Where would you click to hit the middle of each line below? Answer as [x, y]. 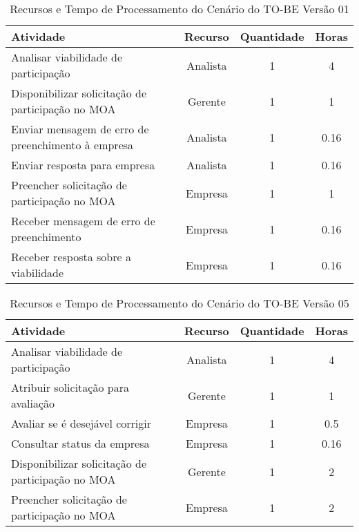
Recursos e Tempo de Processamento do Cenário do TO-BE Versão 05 [179, 303]
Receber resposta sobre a [71, 257]
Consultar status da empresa [80, 443]
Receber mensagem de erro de [83, 221]
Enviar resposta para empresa [83, 165]
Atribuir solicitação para [70, 387]
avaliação [33, 403]
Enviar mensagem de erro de [80, 129]
